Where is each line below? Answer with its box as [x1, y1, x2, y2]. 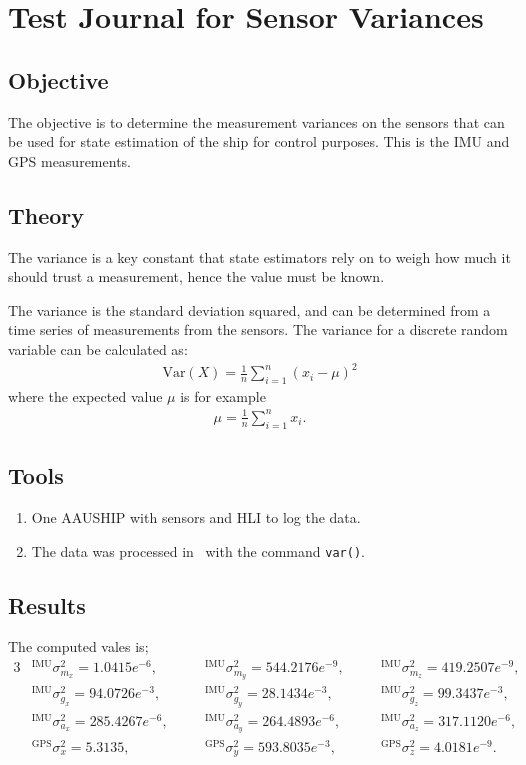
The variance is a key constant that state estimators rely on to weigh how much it [8, 246, 511, 267]
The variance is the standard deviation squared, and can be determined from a [8, 299, 491, 320]
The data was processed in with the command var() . [31, 540, 365, 561]
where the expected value [8, 385, 163, 406]
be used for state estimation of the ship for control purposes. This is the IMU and [8, 131, 510, 152]
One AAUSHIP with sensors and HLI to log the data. [31, 507, 361, 527]
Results [8, 589, 86, 620]
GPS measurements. [8, 150, 131, 171]
